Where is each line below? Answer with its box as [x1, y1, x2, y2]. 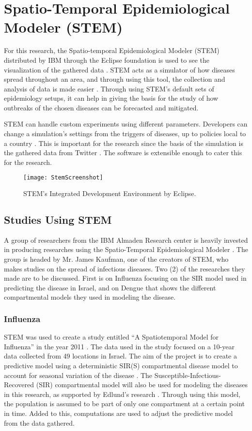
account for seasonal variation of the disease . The [4, 370, 153, 380]
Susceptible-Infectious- [154, 370, 221, 380]
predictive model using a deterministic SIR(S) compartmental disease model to [4, 360, 238, 371]
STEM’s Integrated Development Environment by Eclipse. [23, 188, 196, 198]
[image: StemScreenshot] [23, 174, 103, 181]
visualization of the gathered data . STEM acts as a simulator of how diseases [4, 64, 235, 74]
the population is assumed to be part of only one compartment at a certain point [4, 398, 245, 409]
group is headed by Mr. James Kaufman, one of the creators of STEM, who [4, 254, 229, 264]
